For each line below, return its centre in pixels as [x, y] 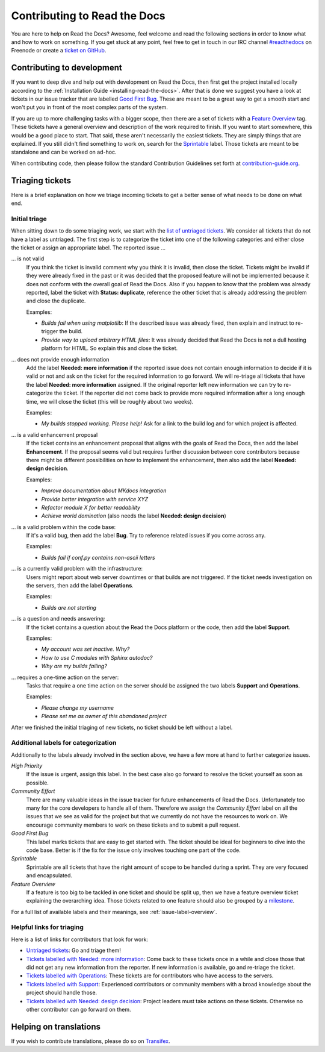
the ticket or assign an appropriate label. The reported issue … [88, 248]
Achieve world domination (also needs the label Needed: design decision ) [134, 516]
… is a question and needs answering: [58, 619]
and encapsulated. [49, 875]
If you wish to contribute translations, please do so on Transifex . [91, 1041]
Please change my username [78, 707]
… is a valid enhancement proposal [54, 434]
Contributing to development [67, 68]
